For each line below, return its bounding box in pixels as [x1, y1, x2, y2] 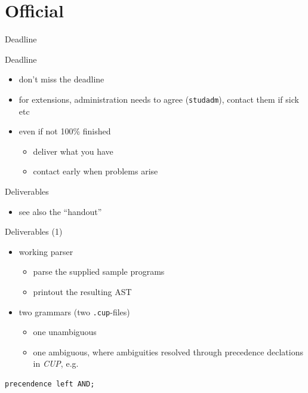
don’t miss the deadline [19, 73, 104, 85]
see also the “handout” [19, 205, 102, 217]
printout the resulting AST [33, 285, 132, 297]
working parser [19, 245, 73, 257]
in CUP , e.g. [33, 357, 79, 370]
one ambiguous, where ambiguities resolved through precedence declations [33, 345, 303, 358]
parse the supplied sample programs [33, 265, 165, 278]
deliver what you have [33, 145, 113, 157]
